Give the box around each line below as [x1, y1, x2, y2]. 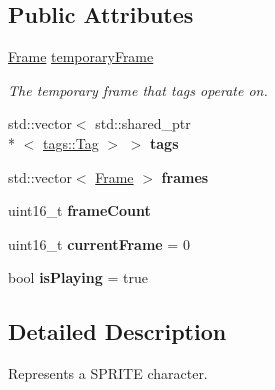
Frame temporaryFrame [8, 46, 154, 67]
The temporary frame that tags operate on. [8, 79, 268, 100]
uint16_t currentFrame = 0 [8, 233, 190, 254]
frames [161, 166, 209, 187]
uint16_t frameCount [8, 200, 151, 221]
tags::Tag [43, 132, 99, 153]
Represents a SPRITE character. [8, 363, 208, 384]
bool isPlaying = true [8, 267, 148, 288]
